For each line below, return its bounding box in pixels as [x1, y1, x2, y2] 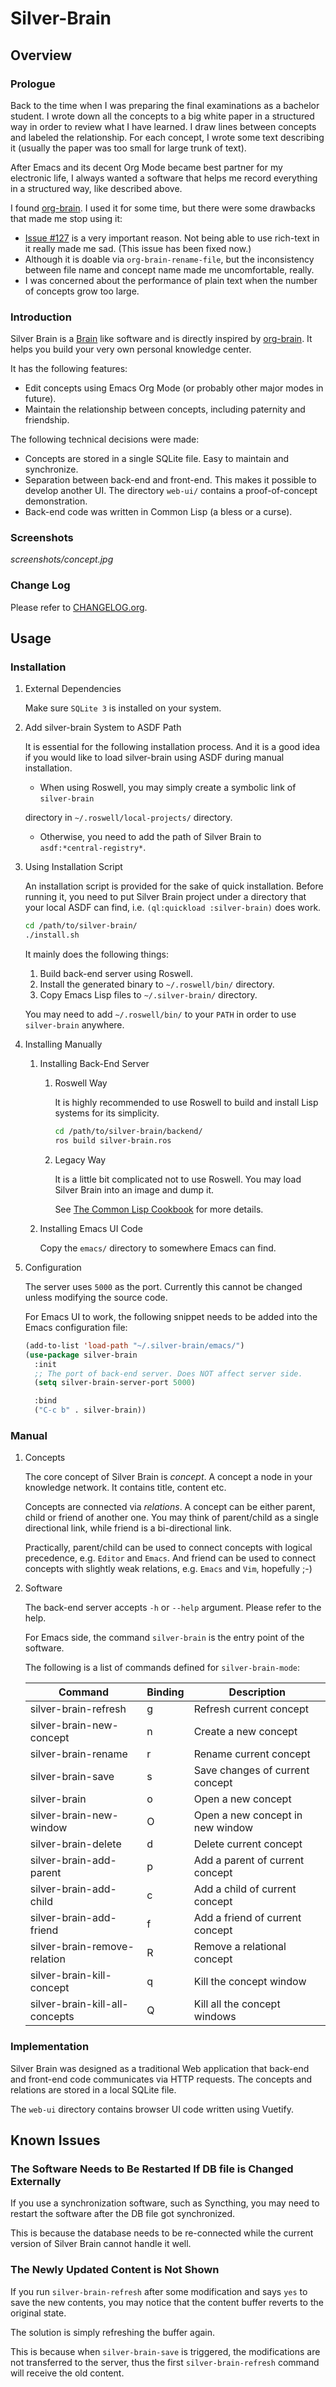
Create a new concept [193, 1725, 298, 1739]
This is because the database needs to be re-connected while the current [10, 2227, 314, 2239]
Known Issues [10, 2132, 101, 2149]
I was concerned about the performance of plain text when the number [24, 274, 318, 286]
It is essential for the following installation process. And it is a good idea [24, 741, 321, 753]
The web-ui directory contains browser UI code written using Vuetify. [10, 2103, 294, 2115]
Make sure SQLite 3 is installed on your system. [24, 702, 222, 714]
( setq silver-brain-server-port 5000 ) [34, 1378, 196, 1388]
